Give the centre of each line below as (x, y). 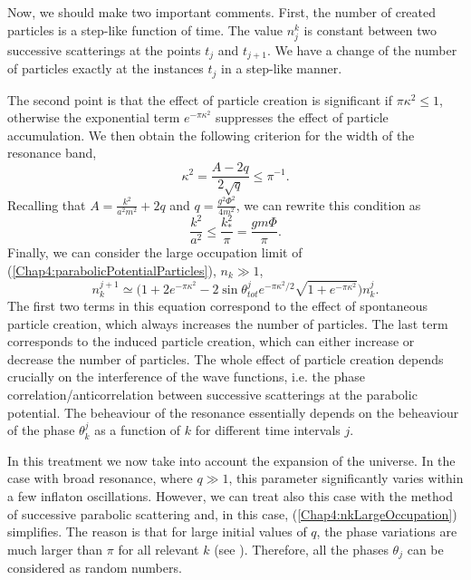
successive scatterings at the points (104, 49)
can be (425, 549)
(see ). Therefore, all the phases (301, 549)
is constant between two (370, 29)
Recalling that (47, 204)
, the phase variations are (387, 532)
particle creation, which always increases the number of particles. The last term (228, 323)
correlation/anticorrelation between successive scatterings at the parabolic (212, 395)
